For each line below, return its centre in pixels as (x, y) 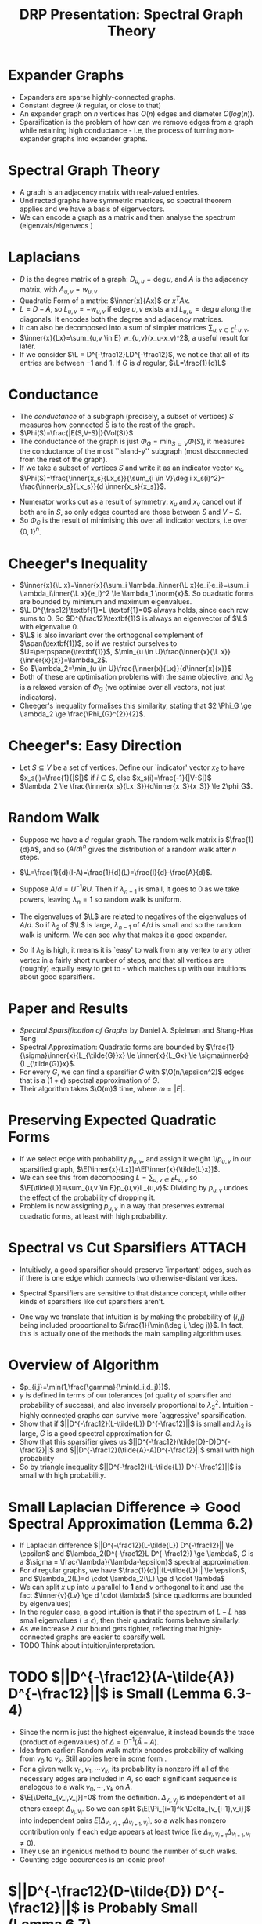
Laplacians (44, 257)
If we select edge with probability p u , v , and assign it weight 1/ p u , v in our (135, 1160)
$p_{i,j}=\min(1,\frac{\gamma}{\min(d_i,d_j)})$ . (95, 1387)
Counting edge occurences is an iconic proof (92, 1859)
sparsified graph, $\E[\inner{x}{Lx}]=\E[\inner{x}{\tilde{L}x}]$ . (120, 1169)
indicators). (38, 697)
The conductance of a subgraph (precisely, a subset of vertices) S (127, 416)
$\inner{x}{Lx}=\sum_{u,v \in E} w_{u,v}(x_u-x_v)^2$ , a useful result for (134, 337)
